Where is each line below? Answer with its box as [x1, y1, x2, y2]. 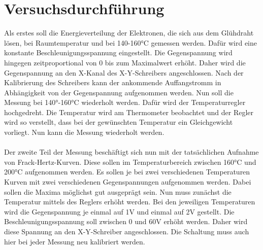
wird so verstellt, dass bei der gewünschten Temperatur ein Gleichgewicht [4, 117, 233, 127]
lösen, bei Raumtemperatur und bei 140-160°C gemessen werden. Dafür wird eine [4, 37, 257, 48]
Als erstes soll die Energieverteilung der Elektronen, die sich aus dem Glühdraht [4, 27, 254, 38]
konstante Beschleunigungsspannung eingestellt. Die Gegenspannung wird [4, 47, 233, 58]
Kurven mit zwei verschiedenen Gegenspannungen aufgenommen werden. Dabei [4, 176, 251, 187]
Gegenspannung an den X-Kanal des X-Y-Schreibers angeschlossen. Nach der [4, 67, 244, 78]
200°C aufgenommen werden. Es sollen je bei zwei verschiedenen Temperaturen [4, 166, 250, 177]
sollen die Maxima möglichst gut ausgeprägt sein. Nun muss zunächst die [4, 186, 232, 197]
